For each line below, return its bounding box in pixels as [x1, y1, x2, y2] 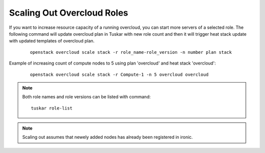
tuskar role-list [31, 105, 73, 111]
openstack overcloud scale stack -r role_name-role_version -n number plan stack [30, 49, 232, 55]
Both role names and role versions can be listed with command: [22, 94, 151, 100]
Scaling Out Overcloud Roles [9, 7, 129, 18]
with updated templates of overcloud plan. [9, 38, 95, 44]
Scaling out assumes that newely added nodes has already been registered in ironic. [22, 134, 193, 140]
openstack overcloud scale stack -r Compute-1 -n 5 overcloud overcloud [30, 71, 209, 77]
